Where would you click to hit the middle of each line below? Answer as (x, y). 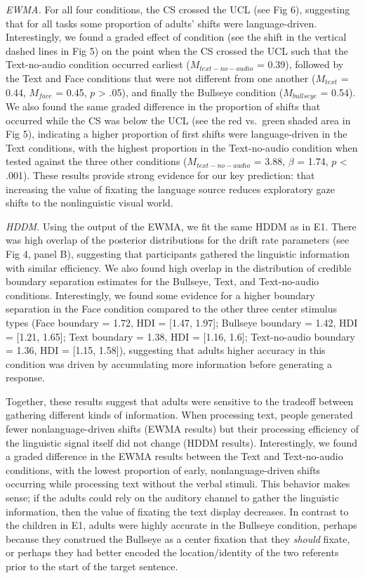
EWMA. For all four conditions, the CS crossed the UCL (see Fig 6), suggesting (178, 9)
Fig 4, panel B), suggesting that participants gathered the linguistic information (178, 253)
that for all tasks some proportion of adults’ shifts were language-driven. (161, 23)
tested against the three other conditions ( (97, 161)
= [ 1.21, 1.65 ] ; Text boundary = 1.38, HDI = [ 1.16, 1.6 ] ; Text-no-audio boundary (180, 336)
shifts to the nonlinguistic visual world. (89, 203)
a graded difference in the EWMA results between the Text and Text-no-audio (174, 456)
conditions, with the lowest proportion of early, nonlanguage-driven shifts (163, 469)
